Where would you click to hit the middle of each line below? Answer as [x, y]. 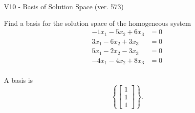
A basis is [18, 80]
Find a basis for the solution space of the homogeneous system [97, 23]
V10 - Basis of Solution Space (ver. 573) [64, 6]
